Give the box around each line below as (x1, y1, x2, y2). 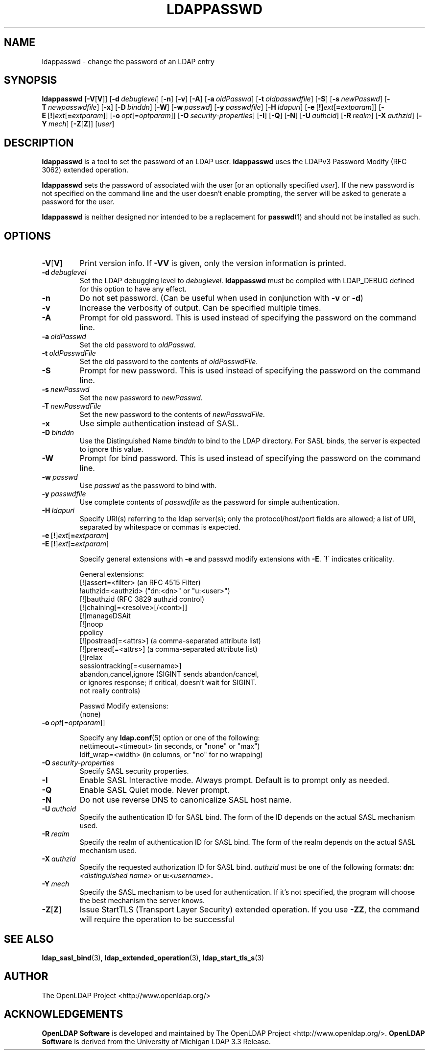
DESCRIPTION (4, 136, 74, 149)
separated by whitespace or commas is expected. (79, 523, 240, 532)
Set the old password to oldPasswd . (79, 341, 196, 349)
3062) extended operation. (42, 166, 128, 174)
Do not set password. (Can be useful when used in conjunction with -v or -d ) (79, 293, 363, 303)
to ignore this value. (79, 445, 143, 454)
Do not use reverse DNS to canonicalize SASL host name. (79, 795, 292, 805)
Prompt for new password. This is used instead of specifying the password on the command (79, 366, 421, 376)
